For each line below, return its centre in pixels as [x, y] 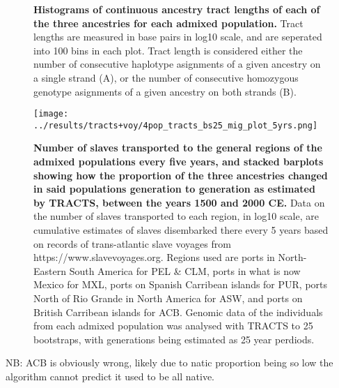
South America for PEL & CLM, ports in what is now [185, 270]
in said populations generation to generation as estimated [174, 189]
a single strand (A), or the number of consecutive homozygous [166, 77]
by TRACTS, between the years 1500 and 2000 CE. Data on [179, 202]
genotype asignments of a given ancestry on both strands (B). [165, 91]
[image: [51, 114]
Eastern [50, 270]
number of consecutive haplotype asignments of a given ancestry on [177, 64]
